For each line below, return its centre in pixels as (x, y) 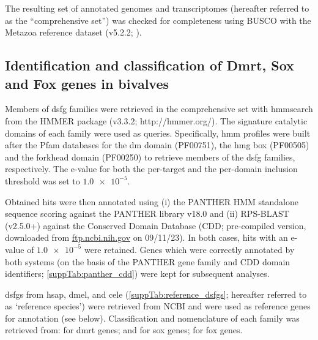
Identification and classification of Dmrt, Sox (150, 65)
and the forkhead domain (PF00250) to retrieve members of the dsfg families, (150, 157)
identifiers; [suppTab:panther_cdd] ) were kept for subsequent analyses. (137, 274)
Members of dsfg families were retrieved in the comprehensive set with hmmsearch (159, 109)
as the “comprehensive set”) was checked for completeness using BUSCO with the (158, 20)
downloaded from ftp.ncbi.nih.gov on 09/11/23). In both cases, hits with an (146, 237)
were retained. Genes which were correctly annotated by (189, 249)
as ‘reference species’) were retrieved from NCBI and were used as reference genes (158, 306)
